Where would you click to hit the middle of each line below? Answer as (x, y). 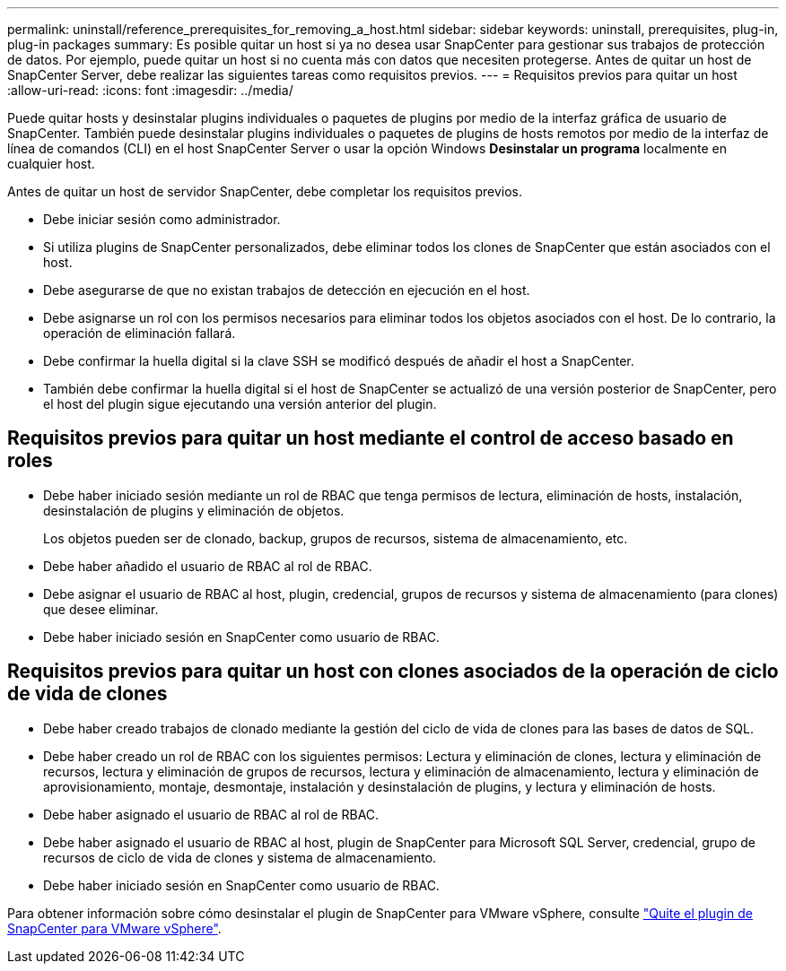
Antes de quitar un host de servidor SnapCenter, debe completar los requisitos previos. (265, 191)
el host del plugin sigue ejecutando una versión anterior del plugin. (240, 404)
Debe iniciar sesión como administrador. (162, 219)
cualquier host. (51, 164)
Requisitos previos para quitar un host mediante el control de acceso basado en (371, 438)
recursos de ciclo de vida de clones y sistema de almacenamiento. (240, 857)
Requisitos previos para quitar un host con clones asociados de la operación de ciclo (393, 672)
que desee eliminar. (101, 609)
